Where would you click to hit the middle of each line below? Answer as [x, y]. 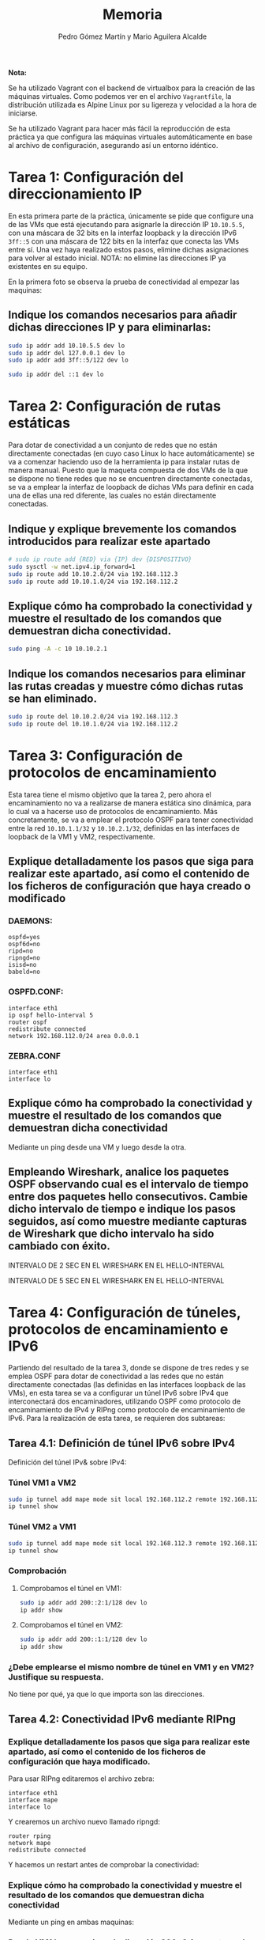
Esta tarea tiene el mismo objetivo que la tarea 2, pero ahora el [110, 794]
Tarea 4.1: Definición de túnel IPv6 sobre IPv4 [122, 1443]
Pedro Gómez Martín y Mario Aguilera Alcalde [132, 36]
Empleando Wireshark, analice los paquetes [119, 1172]
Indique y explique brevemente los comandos [122, 529]
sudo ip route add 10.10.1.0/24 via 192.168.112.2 [93, 582]
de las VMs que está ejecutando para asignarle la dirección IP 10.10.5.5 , [126, 224]
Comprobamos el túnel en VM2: [71, 1625]
